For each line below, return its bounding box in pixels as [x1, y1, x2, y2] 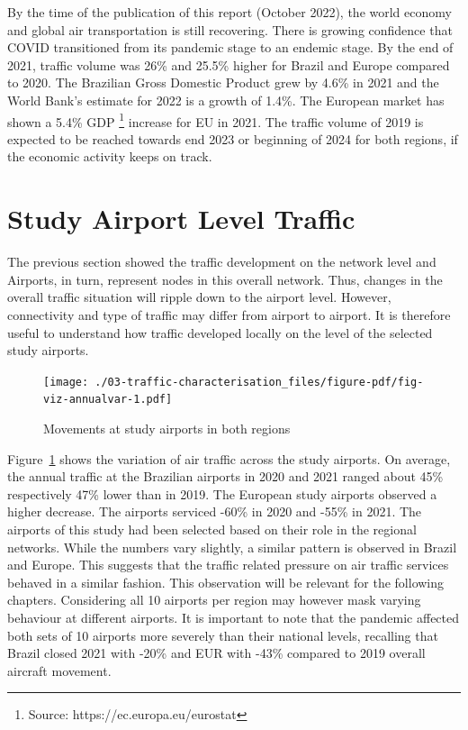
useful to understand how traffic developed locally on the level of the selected [7, 323, 433, 342]
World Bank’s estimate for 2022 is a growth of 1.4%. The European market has [7, 90, 445, 109]
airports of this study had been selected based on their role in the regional [7, 519, 417, 538]
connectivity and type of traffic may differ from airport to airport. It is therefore [7, 305, 451, 324]
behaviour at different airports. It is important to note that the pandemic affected [7, 607, 460, 626]
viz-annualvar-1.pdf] [43, 393, 173, 406]
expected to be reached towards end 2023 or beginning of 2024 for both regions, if [7, 129, 458, 148]
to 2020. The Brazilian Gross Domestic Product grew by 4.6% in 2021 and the [7, 73, 439, 92]
